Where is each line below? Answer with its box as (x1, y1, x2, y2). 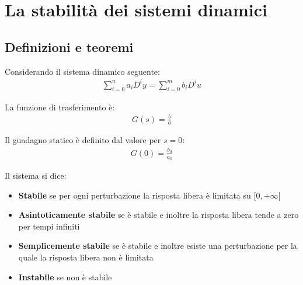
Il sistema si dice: (5, 169, 67, 182)
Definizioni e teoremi (5, 37, 134, 55)
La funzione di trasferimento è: (5, 100, 115, 113)
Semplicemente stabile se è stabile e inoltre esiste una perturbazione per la (18, 239, 297, 252)
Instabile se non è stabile (18, 270, 112, 283)
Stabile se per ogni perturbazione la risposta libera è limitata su (18, 189, 251, 201)
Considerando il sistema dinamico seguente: (5, 65, 160, 77)
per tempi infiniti (18, 220, 80, 232)
